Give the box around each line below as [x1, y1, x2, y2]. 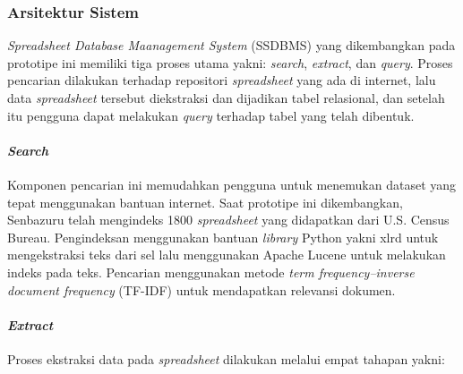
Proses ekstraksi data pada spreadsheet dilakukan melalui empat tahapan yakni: [7, 349, 445, 368]
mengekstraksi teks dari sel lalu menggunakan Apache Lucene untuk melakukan [7, 245, 446, 264]
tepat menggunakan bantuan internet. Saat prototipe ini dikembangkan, [7, 192, 403, 211]
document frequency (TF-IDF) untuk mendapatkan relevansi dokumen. [7, 280, 396, 299]
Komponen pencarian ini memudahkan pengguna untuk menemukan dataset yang [7, 174, 457, 193]
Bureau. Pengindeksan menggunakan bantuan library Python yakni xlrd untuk [7, 227, 439, 246]
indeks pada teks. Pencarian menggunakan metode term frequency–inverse [7, 262, 415, 281]
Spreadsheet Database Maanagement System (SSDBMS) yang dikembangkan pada [7, 36, 456, 55]
